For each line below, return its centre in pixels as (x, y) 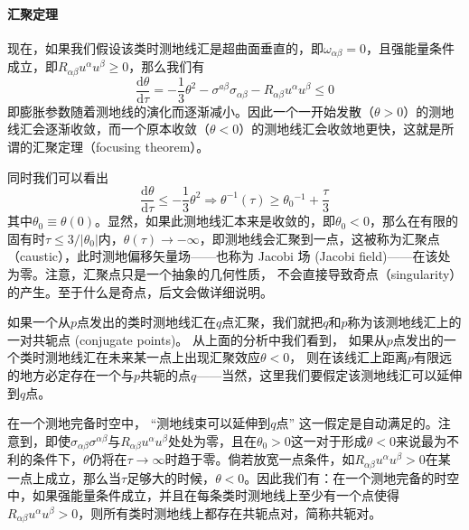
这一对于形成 (328, 440)
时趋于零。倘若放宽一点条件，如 (260, 459)
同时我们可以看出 (58, 177)
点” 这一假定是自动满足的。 (357, 423)
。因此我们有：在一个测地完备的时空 (352, 477)
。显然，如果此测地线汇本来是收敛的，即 (215, 221)
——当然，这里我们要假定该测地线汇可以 (317, 374)
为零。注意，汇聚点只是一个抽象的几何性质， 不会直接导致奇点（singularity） (235, 273)
